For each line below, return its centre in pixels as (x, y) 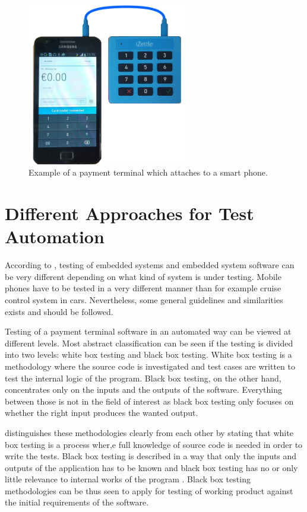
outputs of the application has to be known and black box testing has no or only (151, 467)
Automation (55, 236)
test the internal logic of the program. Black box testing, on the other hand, (143, 378)
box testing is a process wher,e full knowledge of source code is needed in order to (154, 444)
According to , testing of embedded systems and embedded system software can (150, 265)
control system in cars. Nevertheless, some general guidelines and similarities (144, 299)
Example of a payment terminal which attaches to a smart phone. (148, 172)
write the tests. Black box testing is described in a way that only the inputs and (151, 456)
